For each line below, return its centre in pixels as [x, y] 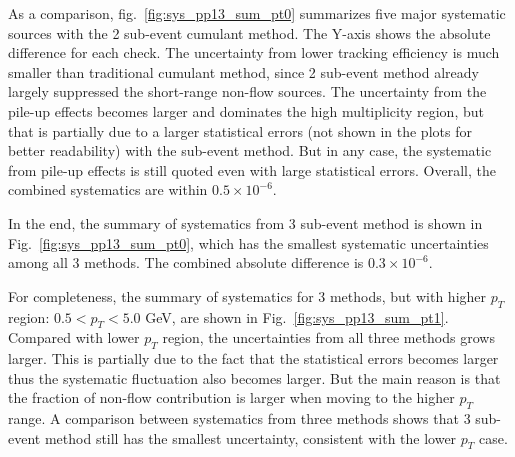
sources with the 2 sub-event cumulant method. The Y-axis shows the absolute [249, 32]
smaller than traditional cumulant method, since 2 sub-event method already [243, 71]
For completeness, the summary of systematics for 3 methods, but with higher [247, 295]
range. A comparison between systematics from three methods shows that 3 [239, 418]
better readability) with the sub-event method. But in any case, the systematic [250, 150]
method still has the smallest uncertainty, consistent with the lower [250, 437]
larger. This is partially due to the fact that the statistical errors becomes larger [253, 358]
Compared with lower [74, 337]
